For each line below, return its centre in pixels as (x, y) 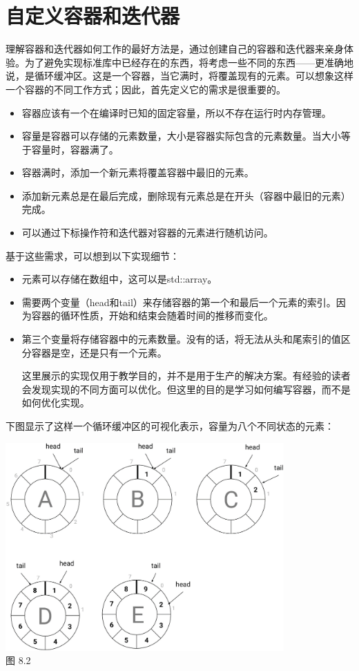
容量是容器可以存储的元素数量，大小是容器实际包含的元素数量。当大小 (181, 136)
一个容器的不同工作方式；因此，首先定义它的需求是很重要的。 (146, 89)
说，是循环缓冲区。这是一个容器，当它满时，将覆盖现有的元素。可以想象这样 (179, 76)
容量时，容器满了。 (75, 149)
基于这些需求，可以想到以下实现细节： (93, 255)
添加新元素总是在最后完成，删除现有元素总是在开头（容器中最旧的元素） (186, 195)
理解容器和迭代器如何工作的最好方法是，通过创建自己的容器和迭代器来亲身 (175, 49)
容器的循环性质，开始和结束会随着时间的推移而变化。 (152, 315)
